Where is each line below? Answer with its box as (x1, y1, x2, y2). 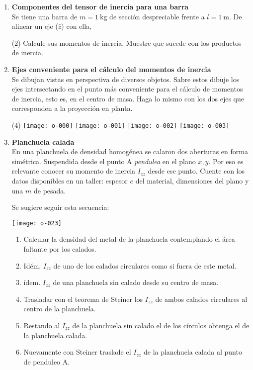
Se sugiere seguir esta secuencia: (11, 202, 109, 212)
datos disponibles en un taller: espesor (11, 175, 128, 185)
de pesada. (33, 185, 66, 195)
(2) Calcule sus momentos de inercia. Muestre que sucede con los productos (11, 37, 242, 48)
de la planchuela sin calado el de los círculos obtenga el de (72, 320, 250, 330)
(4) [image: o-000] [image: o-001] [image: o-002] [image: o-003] (11, 119, 230, 130)
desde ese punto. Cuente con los (148, 166, 245, 176)
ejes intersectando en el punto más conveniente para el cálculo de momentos (11, 84, 243, 94)
